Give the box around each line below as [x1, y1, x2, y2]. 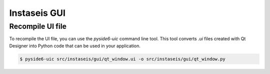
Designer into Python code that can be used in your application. [9, 43, 141, 49]
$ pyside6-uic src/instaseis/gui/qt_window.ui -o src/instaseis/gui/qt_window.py [19, 56, 226, 62]
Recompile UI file [9, 22, 67, 31]
